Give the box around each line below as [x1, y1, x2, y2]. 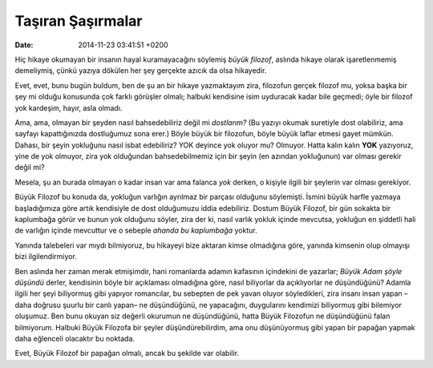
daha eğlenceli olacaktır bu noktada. [14, 334, 136, 343]
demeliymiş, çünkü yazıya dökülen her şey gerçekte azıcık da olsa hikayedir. [14, 66, 267, 75]
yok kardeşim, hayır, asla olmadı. [14, 103, 123, 112]
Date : [14, 40, 34, 50]
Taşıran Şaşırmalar [14, 12, 144, 30]
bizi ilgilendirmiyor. [14, 252, 78, 261]
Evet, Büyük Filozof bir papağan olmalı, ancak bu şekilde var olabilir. [14, 349, 240, 358]
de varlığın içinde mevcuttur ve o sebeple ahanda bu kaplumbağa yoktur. [14, 225, 257, 236]
